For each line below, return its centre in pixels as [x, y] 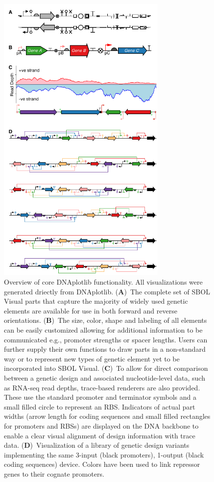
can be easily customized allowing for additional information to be [103, 329]
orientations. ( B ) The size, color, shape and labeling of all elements [106, 320]
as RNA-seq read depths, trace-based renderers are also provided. [102, 387]
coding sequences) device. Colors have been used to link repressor [102, 464]
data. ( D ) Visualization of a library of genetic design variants [97, 445]
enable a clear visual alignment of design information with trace [100, 435]
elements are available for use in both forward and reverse [91, 310]
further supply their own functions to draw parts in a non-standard [105, 349]
